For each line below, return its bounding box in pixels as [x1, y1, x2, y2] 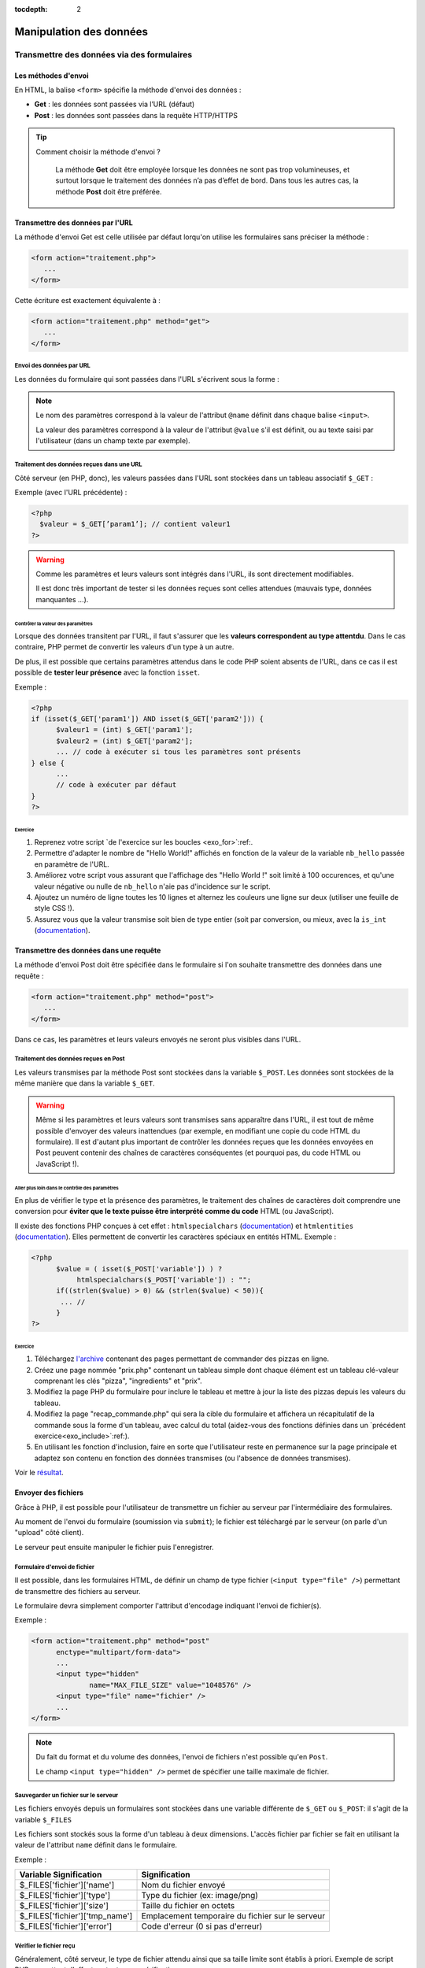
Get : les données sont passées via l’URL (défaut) [34, 99, 195, 109]
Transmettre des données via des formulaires [14, 49, 193, 60]
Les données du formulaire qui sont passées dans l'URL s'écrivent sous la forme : [14, 374, 279, 383]
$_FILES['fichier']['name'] [19, 1880, 115, 1891]
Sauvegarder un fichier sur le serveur [14, 1791, 119, 1799]
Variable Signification [19, 1870, 102, 1881]
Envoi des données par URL [14, 361, 91, 369]
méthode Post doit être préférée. [55, 187, 162, 196]
